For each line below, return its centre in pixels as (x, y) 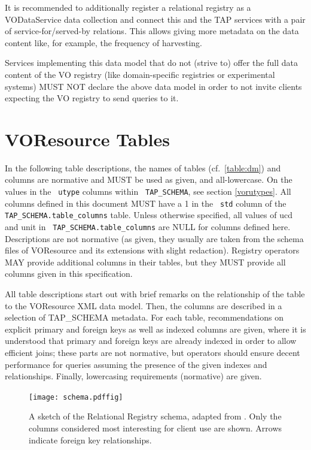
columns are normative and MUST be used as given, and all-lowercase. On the (149, 179)
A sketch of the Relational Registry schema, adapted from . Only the (155, 416)
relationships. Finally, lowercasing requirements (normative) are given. (133, 376)
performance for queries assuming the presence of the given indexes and (136, 364)
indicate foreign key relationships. (90, 440)
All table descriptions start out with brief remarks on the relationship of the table (155, 294)
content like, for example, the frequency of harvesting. (103, 42)
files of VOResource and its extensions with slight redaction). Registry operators (152, 250)
